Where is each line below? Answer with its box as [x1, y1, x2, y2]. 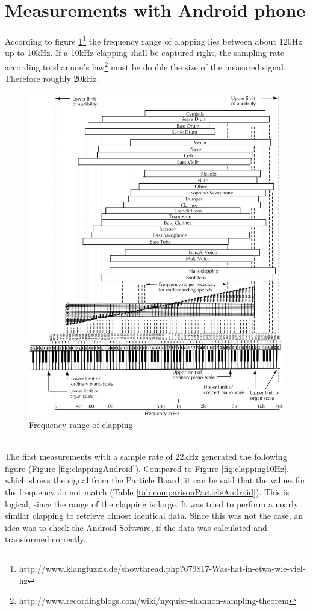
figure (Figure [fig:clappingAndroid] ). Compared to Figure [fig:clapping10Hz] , [5, 462, 290, 474]
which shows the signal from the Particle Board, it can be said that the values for [5, 474, 306, 486]
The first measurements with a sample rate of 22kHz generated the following [5, 450, 287, 463]
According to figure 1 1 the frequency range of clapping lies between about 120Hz [5, 33, 302, 47]
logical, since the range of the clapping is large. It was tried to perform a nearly [5, 497, 299, 510]
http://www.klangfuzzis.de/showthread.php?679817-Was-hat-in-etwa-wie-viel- [19, 562, 306, 575]
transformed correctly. [5, 533, 86, 545]
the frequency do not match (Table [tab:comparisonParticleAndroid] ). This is [5, 486, 290, 498]
